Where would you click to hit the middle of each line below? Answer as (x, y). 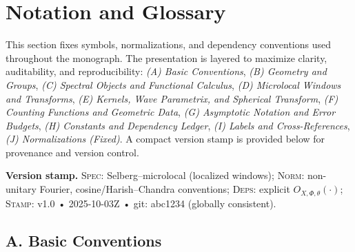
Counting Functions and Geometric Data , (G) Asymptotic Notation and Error (171, 112)
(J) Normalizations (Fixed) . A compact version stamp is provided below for (165, 139)
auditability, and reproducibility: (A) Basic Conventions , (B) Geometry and (166, 71)
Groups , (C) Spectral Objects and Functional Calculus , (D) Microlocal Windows (173, 84)
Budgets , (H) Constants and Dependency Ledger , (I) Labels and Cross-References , (178, 125)
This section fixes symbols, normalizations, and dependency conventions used (168, 44)
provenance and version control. (72, 152)
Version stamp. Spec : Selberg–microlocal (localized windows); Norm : (155, 175)
